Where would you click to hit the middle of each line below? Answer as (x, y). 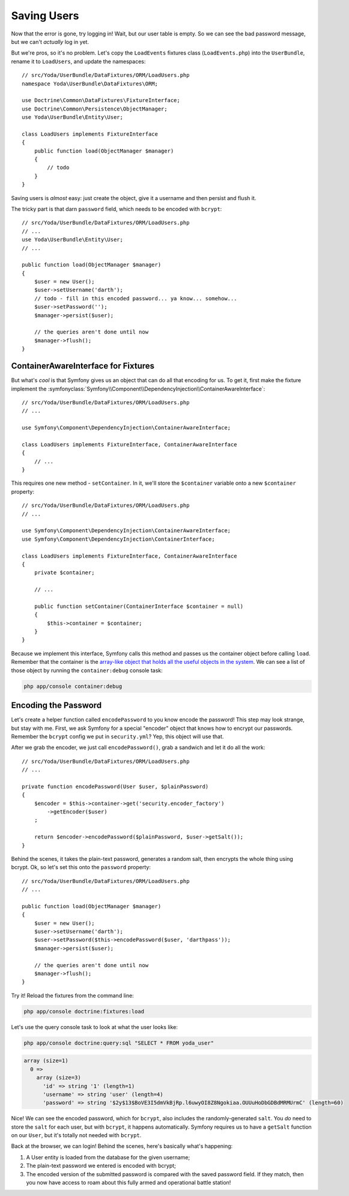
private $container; (64, 573)
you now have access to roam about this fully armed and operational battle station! (129, 1183)
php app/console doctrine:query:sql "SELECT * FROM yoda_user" (119, 1043)
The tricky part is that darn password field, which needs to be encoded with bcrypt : (117, 209)
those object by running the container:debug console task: (87, 670)
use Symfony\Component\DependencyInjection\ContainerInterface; (119, 539)
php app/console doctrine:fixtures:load (84, 1011)
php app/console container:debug (73, 686)
